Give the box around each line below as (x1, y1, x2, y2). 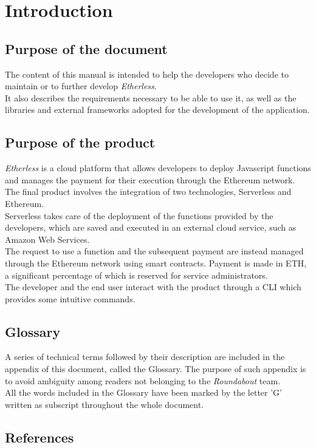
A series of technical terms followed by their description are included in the (5, 350, 285, 363)
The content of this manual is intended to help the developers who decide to (5, 67, 289, 80)
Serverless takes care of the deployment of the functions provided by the (5, 209, 273, 222)
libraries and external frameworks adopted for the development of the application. (5, 103, 310, 116)
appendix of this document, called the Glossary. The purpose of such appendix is (5, 362, 306, 375)
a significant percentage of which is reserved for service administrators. (5, 268, 268, 281)
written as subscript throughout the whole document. (5, 398, 204, 410)
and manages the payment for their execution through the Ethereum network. (5, 173, 295, 186)
